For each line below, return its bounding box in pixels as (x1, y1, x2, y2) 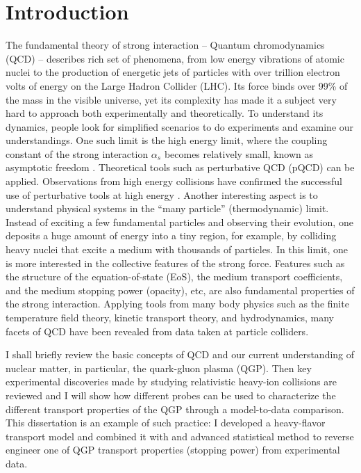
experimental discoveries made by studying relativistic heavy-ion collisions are (6, 374, 337, 389)
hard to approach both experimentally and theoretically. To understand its (6, 106, 324, 120)
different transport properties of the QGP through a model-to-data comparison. (6, 401, 344, 416)
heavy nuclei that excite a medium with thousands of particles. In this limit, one (6, 242, 349, 257)
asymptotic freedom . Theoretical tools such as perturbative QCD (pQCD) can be (6, 160, 355, 175)
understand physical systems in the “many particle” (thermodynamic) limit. (6, 201, 329, 216)
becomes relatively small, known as (164, 146, 314, 161)
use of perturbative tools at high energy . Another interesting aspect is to (6, 187, 318, 202)
